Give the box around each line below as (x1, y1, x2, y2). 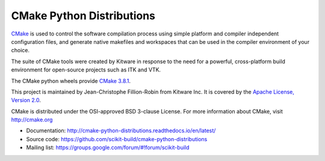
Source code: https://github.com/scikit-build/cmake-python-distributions (26, 135, 208, 142)
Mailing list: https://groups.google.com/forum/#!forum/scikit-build (26, 144, 190, 151)
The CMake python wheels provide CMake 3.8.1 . (11, 77, 131, 84)
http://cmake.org (11, 116, 53, 123)
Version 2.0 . (11, 97, 42, 104)
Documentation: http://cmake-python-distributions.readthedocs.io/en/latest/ (26, 127, 216, 135)
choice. (11, 47, 30, 54)
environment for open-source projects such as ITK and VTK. (11, 66, 161, 73)
